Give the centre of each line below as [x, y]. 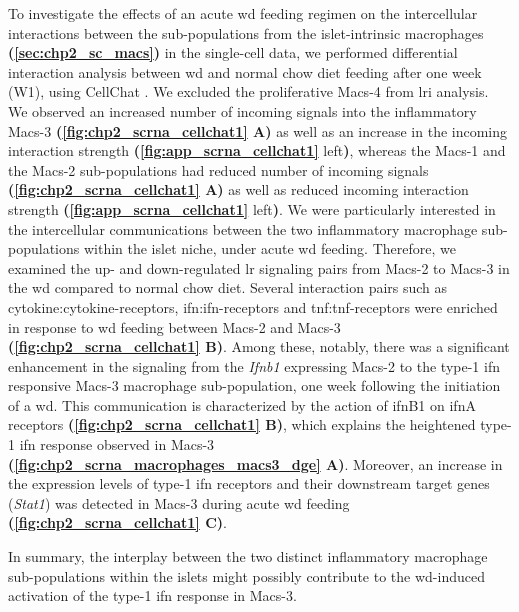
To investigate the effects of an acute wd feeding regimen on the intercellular [243, 13]
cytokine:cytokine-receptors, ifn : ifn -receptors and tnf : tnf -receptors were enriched [253, 306]
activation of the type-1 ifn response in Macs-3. [152, 595]
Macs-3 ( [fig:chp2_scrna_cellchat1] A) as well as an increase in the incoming [258, 130]
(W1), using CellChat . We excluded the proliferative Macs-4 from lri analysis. [248, 91]
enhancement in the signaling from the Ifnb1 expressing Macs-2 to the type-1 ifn [254, 365]
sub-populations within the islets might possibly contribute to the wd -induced [246, 575]
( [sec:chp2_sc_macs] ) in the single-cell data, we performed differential [233, 52]
